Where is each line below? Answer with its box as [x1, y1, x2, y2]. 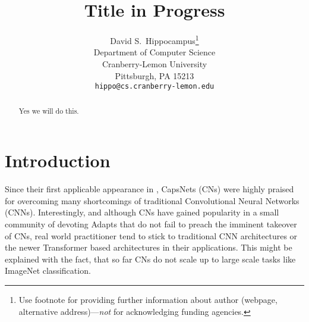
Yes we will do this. [18, 105, 79, 115]
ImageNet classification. [5, 264, 91, 277]
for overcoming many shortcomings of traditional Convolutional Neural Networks [5, 194, 299, 207]
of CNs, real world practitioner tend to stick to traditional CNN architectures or [5, 229, 298, 242]
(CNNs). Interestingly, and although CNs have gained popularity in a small [5, 206, 279, 218]
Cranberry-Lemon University [102, 57, 207, 70]
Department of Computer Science [93, 46, 216, 58]
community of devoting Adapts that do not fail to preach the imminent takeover [5, 217, 297, 230]
